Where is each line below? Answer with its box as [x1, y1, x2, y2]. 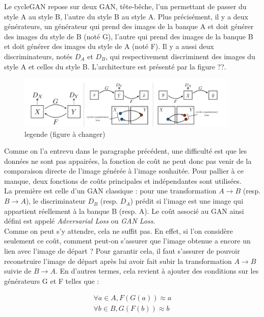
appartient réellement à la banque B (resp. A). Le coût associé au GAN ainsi [4, 205, 244, 216]
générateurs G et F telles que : [4, 275, 99, 286]
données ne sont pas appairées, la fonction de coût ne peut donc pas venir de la [4, 155, 252, 166]
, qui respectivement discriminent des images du [105, 51, 255, 61]
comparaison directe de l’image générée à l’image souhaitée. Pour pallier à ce [4, 165, 244, 176]
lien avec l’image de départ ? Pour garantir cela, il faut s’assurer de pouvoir [4, 246, 240, 256]
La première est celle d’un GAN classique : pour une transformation [4, 185, 217, 196]
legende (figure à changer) [24, 128, 105, 139]
